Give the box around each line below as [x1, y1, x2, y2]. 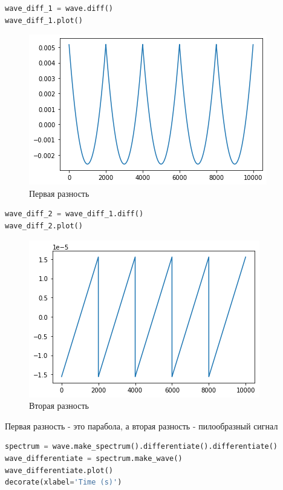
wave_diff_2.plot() [5, 221, 83, 230]
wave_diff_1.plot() [5, 16, 83, 25]
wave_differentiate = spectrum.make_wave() [5, 454, 183, 463]
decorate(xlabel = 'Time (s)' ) [5, 478, 122, 487]
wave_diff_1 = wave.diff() [5, 4, 113, 13]
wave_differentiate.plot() [5, 466, 113, 475]
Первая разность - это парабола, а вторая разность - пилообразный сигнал [5, 419, 278, 432]
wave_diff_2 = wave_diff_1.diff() [5, 210, 144, 219]
